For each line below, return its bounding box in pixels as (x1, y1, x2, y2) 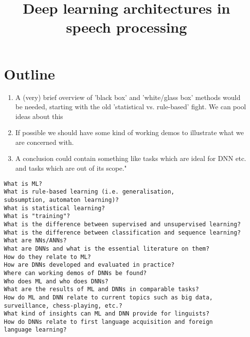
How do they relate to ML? (4, 253, 91, 260)
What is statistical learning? (4, 204, 105, 212)
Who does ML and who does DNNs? (4, 278, 108, 285)
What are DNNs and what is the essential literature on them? (4, 245, 210, 252)
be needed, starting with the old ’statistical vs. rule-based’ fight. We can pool (15, 101, 246, 112)
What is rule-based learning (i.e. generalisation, (4, 188, 175, 196)
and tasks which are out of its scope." (15, 163, 127, 173)
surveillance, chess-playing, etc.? (4, 302, 123, 309)
